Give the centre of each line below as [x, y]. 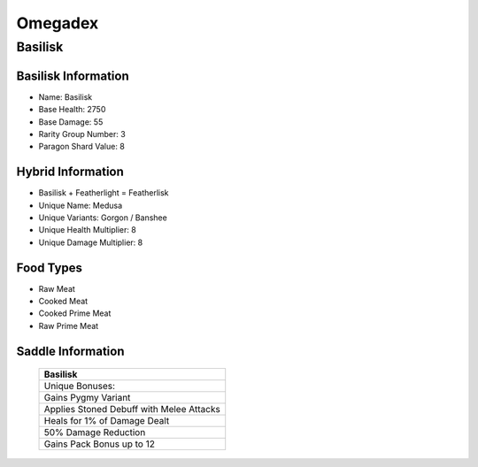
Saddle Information [70, 351]
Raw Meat [57, 288]
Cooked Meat [63, 302]
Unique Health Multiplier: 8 [87, 230]
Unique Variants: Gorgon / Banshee [103, 218]
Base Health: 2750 [72, 110]
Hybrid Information [70, 172]
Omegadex [58, 23]
